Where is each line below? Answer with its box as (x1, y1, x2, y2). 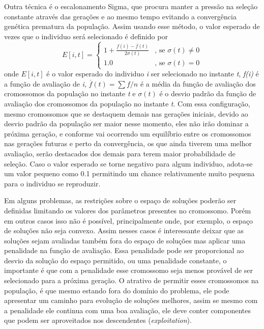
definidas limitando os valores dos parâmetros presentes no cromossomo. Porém (4, 205, 251, 215)
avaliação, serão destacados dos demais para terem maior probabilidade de (4, 148, 236, 158)
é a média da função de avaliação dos (140, 78, 256, 89)
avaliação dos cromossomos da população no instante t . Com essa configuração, (4, 98, 250, 108)
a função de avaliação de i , (4, 78, 86, 89)
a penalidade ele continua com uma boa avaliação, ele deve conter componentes (4, 305, 251, 315)
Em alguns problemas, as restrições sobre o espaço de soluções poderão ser (4, 195, 237, 206)
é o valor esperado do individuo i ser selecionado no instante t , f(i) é (46, 68, 259, 79)
